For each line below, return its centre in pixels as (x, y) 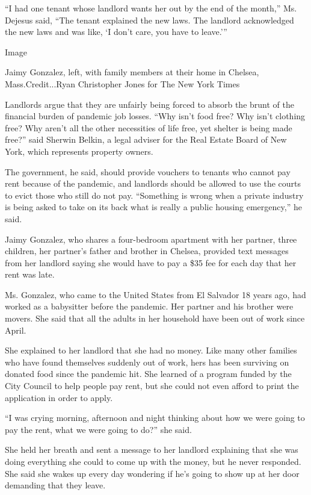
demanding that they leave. (55, 485)
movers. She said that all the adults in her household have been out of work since (155, 318)
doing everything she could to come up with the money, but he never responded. (153, 461)
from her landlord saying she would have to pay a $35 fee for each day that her (151, 262)
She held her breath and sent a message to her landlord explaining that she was (152, 450)
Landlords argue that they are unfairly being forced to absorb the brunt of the (149, 104)
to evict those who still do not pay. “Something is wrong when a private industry (154, 195)
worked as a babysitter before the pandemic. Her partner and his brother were (149, 306)
